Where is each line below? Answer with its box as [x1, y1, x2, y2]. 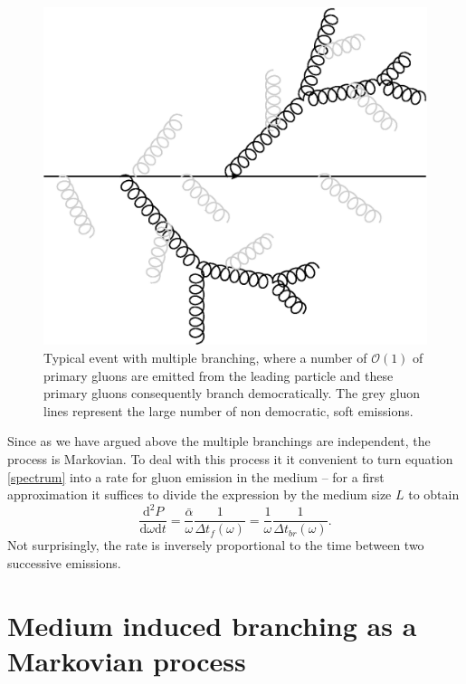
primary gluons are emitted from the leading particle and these [43, 366, 394, 385]
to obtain [408, 485, 460, 504]
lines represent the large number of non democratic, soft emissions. [43, 401, 414, 420]
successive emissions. [7, 553, 121, 572]
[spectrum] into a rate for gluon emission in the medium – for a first [7, 467, 385, 486]
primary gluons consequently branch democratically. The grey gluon [43, 384, 421, 403]
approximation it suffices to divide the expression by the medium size [7, 485, 392, 504]
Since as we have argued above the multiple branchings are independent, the [7, 432, 431, 451]
